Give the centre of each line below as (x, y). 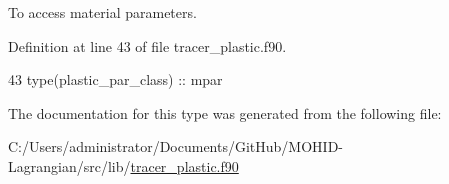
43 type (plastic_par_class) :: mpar (115, 79)
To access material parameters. (102, 12)
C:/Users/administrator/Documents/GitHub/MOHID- (175, 146)
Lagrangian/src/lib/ (69, 165)
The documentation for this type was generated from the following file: (225, 112)
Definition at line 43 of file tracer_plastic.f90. (147, 45)
